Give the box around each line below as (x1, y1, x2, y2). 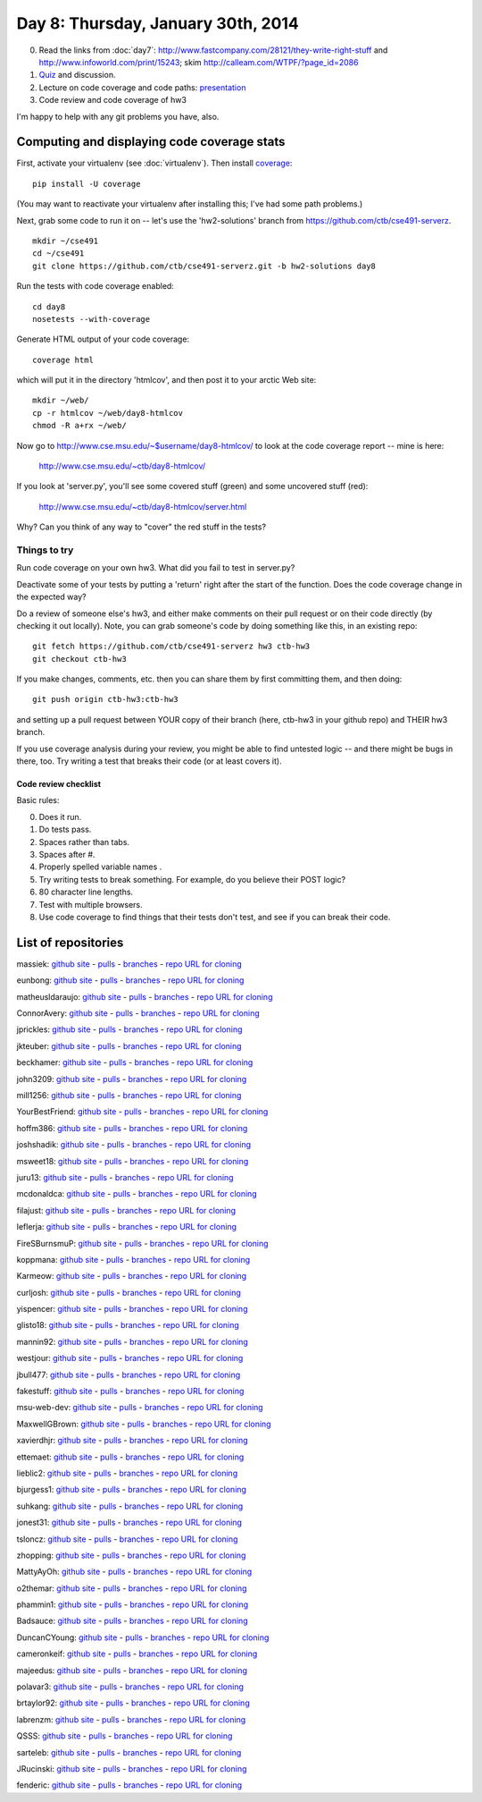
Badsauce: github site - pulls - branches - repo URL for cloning (16, 1615, 249, 1627)
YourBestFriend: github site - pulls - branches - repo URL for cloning (16, 1106, 269, 1117)
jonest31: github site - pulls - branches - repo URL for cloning (16, 1517, 243, 1528)
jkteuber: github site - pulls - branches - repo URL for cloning (16, 1040, 242, 1051)
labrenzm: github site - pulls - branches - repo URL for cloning (16, 1713, 246, 1725)
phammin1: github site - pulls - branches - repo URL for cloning (16, 1599, 249, 1610)
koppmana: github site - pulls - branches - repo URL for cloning (16, 1254, 251, 1265)
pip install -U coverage (32, 179, 141, 189)
